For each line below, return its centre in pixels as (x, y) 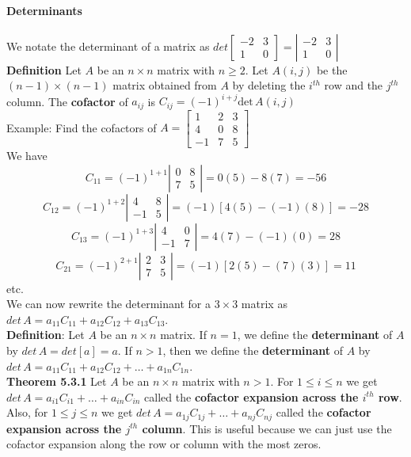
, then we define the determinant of (253, 350)
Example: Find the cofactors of (82, 127)
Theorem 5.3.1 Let (57, 381)
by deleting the (269, 85)
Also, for (27, 412)
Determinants (44, 10)
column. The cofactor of (67, 101)
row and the (354, 85)
